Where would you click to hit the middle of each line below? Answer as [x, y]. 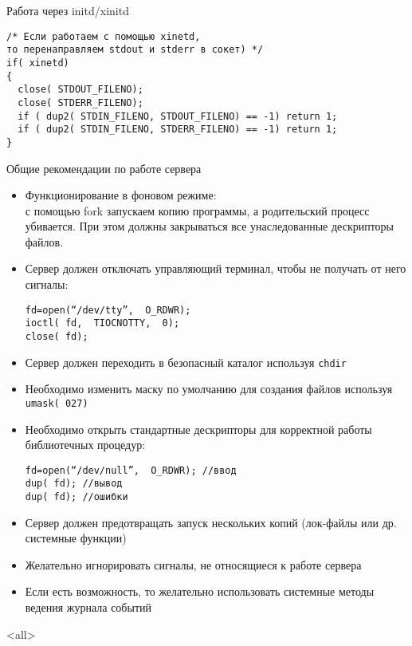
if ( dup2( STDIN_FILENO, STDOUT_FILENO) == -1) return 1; [178, 116]
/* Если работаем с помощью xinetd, [104, 36]
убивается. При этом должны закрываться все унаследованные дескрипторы [210, 226]
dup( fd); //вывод [74, 484]
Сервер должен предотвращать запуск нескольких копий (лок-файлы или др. [211, 522]
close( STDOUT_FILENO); [80, 90]
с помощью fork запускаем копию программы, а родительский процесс [197, 210]
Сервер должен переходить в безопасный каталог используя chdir [186, 362]
